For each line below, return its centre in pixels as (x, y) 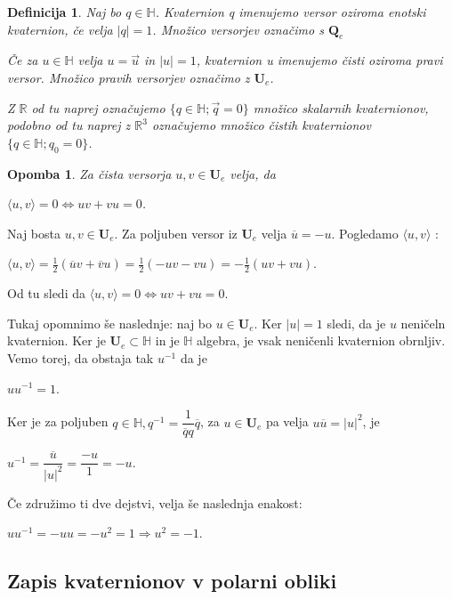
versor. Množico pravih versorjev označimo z (129, 77)
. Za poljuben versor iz (176, 233)
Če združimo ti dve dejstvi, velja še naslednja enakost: (155, 502)
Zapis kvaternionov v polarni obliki (172, 581)
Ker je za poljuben (58, 421)
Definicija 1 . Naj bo (65, 12)
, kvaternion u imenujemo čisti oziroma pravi (319, 60)
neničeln (423, 323)
